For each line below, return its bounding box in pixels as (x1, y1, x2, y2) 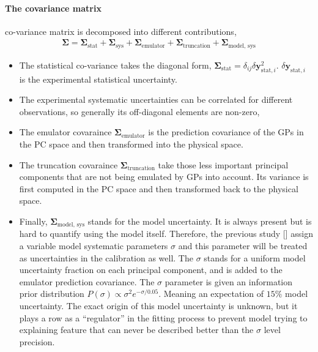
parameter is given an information (165, 275, 293, 288)
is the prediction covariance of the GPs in (148, 125, 304, 138)
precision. (19, 335, 55, 348)
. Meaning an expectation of (158, 287, 264, 300)
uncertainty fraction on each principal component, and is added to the (19, 263, 283, 276)
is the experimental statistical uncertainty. (19, 72, 177, 85)
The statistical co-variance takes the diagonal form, (19, 58, 212, 71)
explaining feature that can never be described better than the (19, 323, 254, 336)
